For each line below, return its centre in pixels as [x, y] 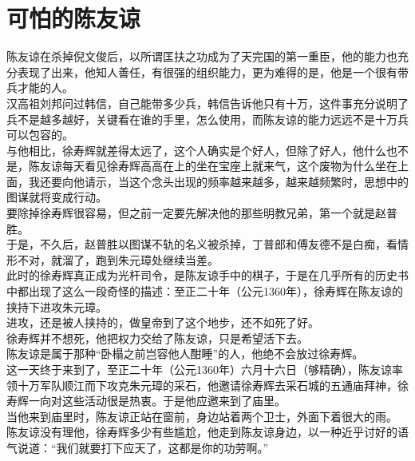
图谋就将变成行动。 [57, 197]
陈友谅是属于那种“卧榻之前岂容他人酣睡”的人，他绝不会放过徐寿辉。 [185, 354]
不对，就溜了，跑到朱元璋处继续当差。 [118, 259]
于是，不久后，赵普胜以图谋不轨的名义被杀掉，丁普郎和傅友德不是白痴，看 [202, 244]
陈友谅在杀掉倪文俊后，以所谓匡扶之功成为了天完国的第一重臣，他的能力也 [202, 56]
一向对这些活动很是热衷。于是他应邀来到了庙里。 [157, 401]
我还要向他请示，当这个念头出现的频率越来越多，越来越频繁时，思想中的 [218, 181]
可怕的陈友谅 [74, 18]
